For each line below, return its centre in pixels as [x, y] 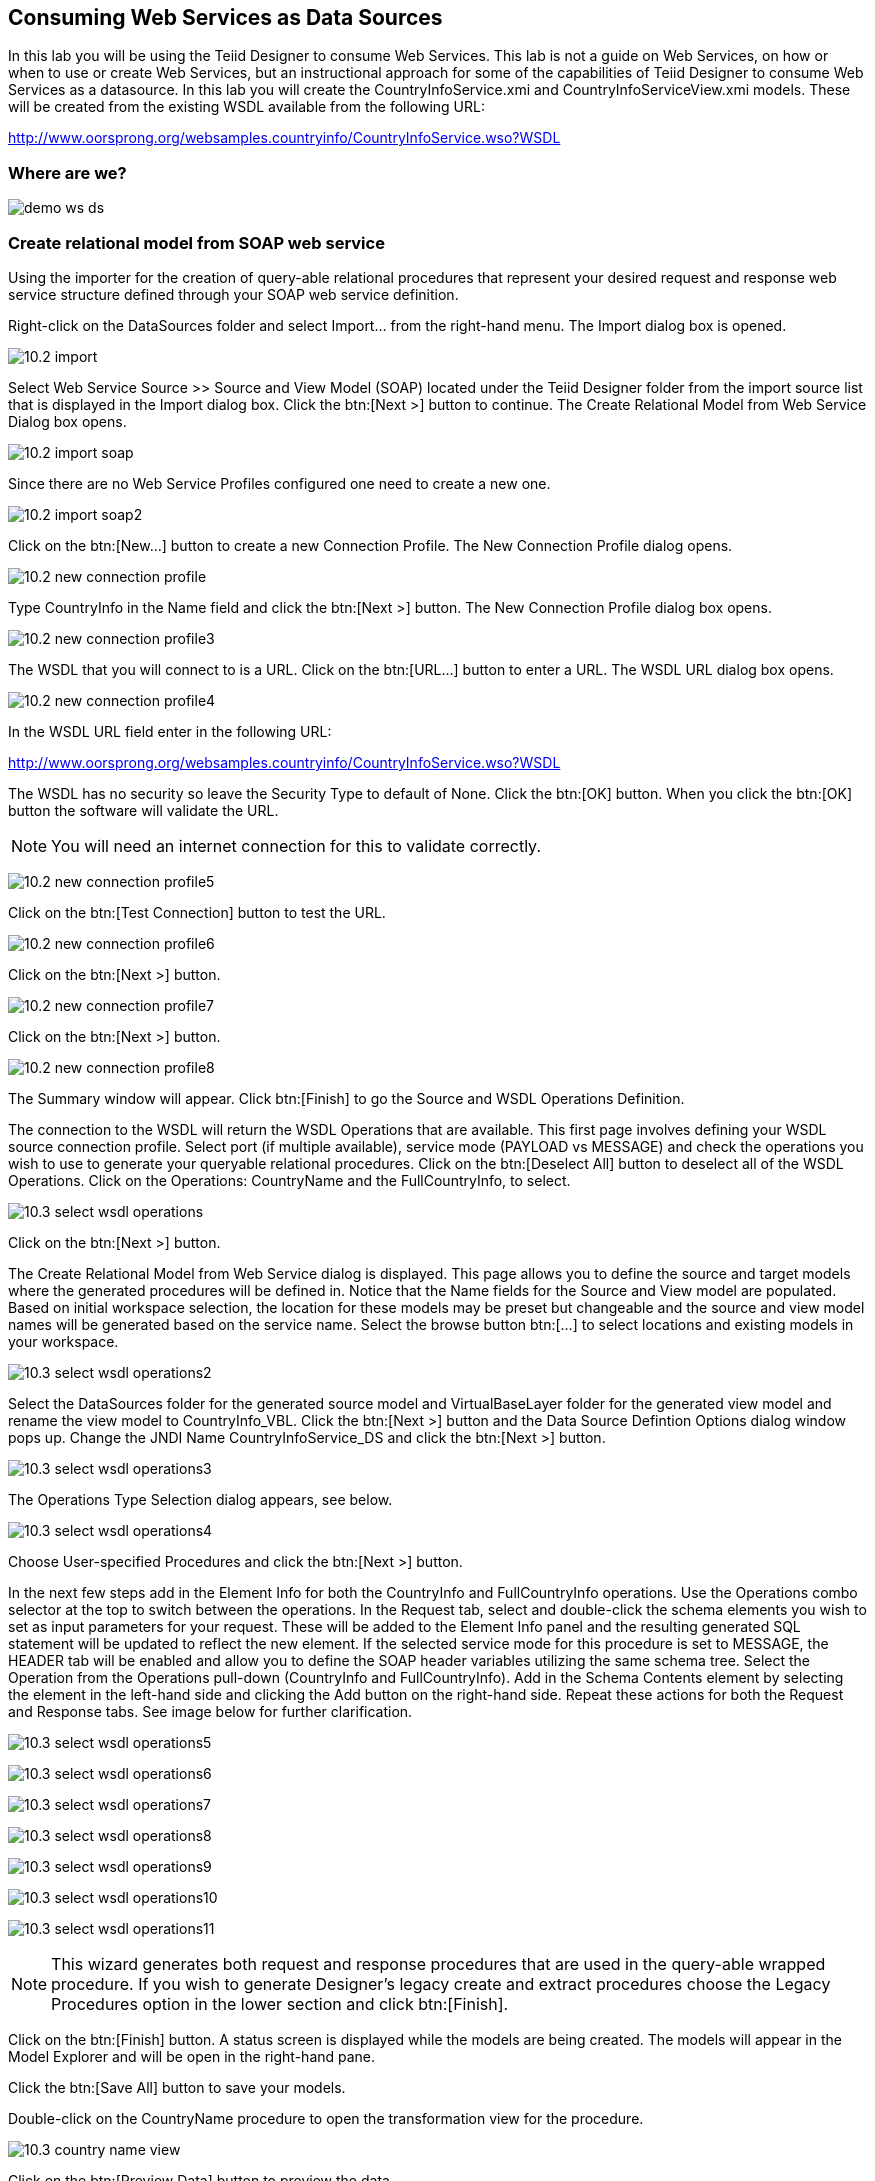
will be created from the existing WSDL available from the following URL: [246, 107]
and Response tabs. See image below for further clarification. [210, 1711]
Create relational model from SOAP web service [196, 242]
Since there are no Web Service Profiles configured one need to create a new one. [279, 483]
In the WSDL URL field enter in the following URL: [170, 731]
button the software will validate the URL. [143, 810]
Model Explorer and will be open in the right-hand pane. [192, 2056]
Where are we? [67, 172]
